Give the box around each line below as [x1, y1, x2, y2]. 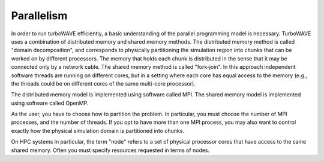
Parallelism [11, 9, 68, 22]
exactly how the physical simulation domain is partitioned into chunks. [11, 127, 184, 134]
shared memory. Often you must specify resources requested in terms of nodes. [11, 147, 210, 154]
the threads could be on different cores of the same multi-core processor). [11, 80, 196, 87]
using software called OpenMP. [11, 99, 89, 107]
